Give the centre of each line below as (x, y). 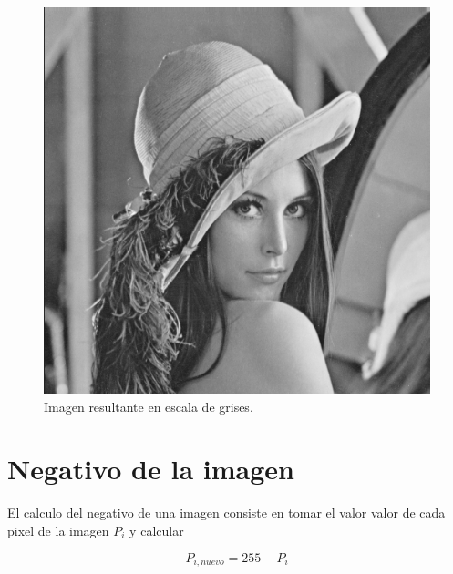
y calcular (157, 530)
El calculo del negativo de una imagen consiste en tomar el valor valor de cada (226, 512)
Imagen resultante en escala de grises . (149, 406)
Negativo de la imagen (151, 469)
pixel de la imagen (58, 530)
